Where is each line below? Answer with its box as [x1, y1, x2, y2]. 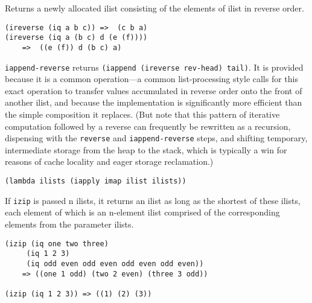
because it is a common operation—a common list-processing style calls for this [5, 72, 299, 85]
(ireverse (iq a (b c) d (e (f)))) [5, 33, 148, 42]
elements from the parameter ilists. [5, 217, 134, 230]
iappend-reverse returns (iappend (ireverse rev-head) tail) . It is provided [5, 60, 304, 73]
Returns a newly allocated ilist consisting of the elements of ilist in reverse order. [5, 2, 304, 14]
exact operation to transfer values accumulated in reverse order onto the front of [5, 84, 302, 97]
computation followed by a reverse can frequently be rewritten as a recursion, [5, 120, 291, 132]
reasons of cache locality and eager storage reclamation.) [5, 155, 214, 168]
